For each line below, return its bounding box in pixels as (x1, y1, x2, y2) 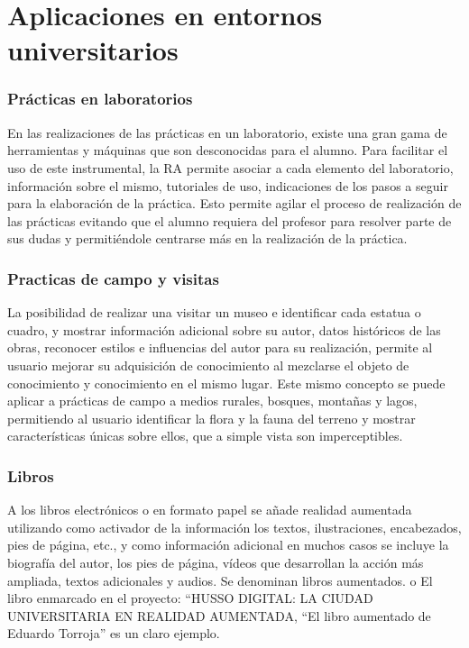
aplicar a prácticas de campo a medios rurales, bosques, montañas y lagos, (7, 391, 418, 410)
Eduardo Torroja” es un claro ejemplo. (7, 624, 220, 643)
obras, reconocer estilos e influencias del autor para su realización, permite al (7, 338, 433, 357)
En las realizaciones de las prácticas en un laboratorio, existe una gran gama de (7, 123, 447, 141)
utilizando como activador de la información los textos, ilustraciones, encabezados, (7, 517, 462, 536)
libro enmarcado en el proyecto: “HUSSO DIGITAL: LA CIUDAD (7, 589, 373, 607)
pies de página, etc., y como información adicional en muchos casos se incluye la (7, 535, 449, 554)
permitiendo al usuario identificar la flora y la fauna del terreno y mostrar (7, 408, 416, 427)
